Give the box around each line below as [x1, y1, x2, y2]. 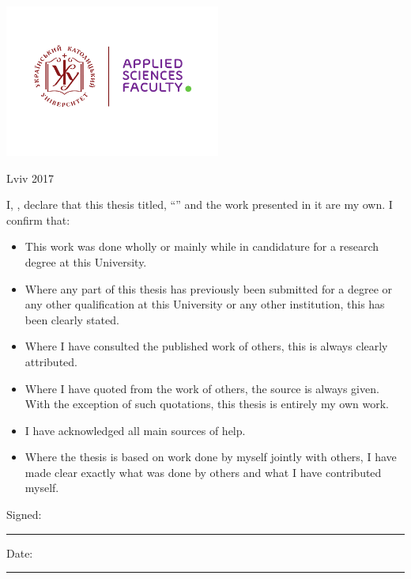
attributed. [25, 353, 77, 369]
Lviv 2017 [6, 169, 55, 186]
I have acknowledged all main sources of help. [25, 422, 246, 438]
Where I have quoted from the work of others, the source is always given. [25, 380, 379, 396]
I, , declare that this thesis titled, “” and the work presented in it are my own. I [6, 196, 393, 213]
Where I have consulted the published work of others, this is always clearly [25, 338, 388, 354]
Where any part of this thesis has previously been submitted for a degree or [25, 280, 393, 297]
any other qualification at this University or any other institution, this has [25, 296, 385, 312]
